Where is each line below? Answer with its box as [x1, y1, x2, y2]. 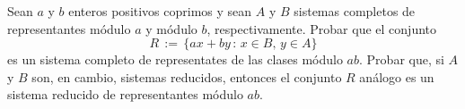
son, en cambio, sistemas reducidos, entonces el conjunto [31, 67, 342, 86]
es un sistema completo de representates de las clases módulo [7, 50, 343, 69]
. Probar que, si [359, 50, 444, 69]
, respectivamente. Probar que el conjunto [206, 19, 436, 38]
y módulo [145, 19, 197, 38]
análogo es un [359, 67, 434, 86]
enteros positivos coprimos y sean [68, 2, 252, 20]
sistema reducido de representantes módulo [7, 85, 243, 104]
